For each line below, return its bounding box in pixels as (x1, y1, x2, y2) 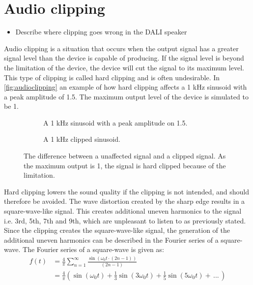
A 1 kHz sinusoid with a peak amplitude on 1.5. (43, 117, 188, 127)
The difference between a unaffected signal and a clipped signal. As (24, 151, 226, 161)
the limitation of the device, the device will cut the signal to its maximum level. (4, 62, 244, 72)
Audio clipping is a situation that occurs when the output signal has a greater (4, 43, 239, 53)
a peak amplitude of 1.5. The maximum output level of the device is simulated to (4, 91, 249, 101)
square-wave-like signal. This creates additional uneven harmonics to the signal (4, 206, 242, 216)
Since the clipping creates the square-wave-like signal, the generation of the (4, 225, 230, 235)
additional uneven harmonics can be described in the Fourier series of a (4, 234, 219, 245)
